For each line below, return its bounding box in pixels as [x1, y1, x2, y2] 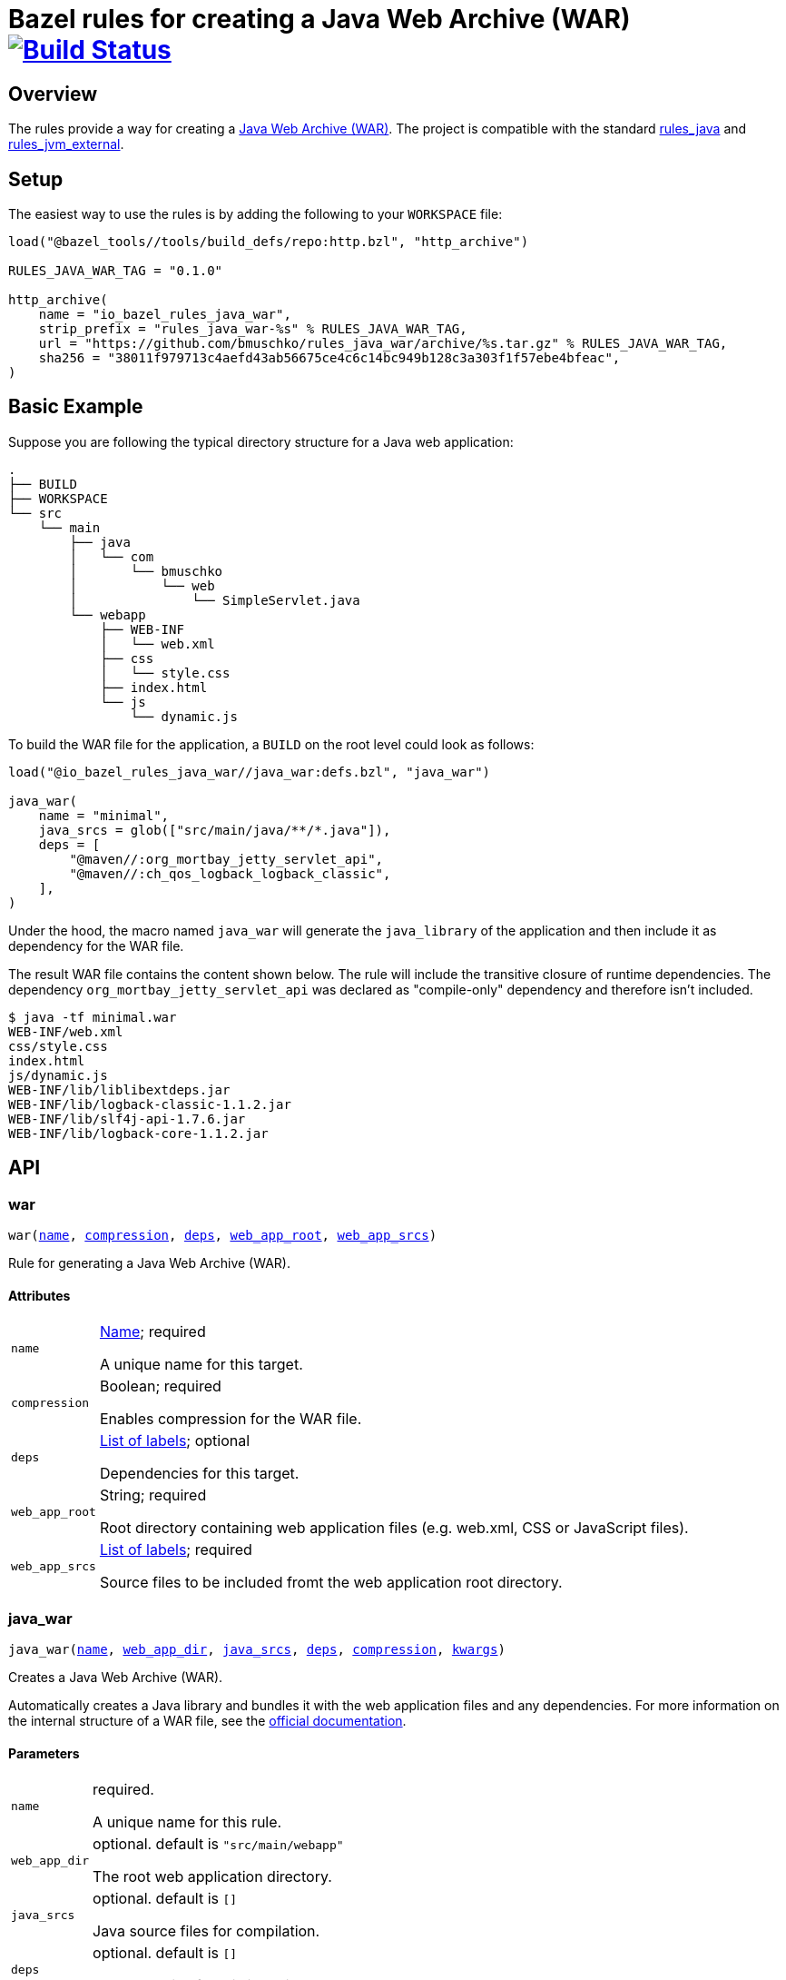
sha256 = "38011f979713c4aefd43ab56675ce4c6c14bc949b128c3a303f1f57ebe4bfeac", [38, 351, 621, 366]
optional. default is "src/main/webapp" [93, 1835, 344, 1854]
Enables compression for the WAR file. [99, 1410, 362, 1429]
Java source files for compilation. [93, 1922, 320, 1941]
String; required [99, 1486, 207, 1505]
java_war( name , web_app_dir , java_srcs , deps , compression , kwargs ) [8, 1642, 506, 1658]
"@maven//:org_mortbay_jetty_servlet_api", [69, 851, 384, 866]
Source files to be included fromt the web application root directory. [99, 1573, 563, 1592]
